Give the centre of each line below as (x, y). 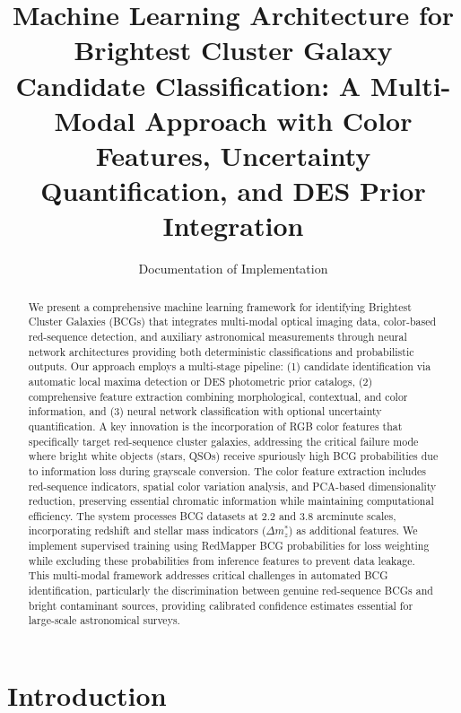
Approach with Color (278, 120)
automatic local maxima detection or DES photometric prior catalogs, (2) (200, 381)
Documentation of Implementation (233, 269)
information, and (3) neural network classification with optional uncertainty (205, 411)
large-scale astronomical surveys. (104, 620)
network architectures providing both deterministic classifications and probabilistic (221, 351)
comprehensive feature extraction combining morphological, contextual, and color (218, 396)
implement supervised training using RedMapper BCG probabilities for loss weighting (229, 546)
